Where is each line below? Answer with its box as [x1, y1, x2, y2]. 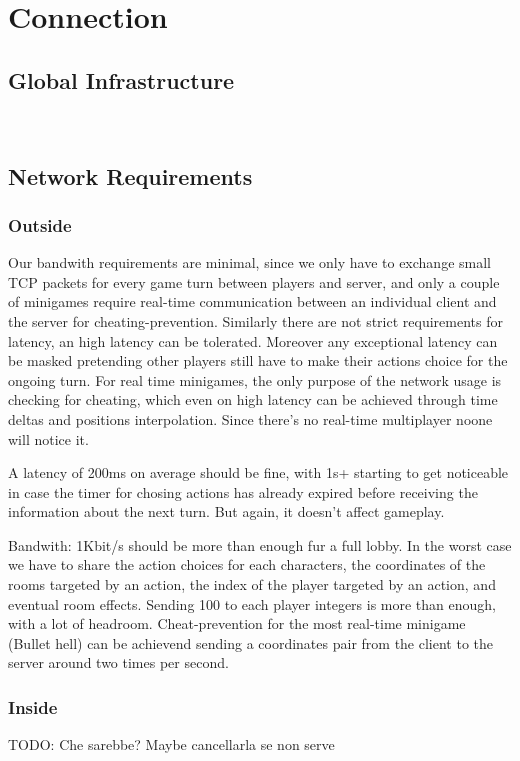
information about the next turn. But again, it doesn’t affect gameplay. [8, 501, 445, 522]
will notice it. [8, 428, 89, 449]
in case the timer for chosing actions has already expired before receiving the [8, 481, 478, 502]
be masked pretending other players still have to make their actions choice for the [8, 350, 508, 371]
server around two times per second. [8, 652, 229, 673]
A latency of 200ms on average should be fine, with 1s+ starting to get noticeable [8, 462, 509, 483]
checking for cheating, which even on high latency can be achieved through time [8, 389, 498, 410]
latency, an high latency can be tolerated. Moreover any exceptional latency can [8, 330, 498, 351]
